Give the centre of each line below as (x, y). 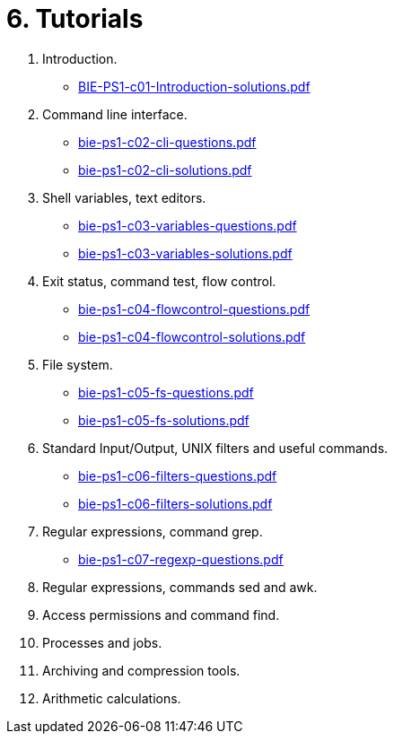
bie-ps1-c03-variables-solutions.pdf (185, 253)
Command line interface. (115, 114)
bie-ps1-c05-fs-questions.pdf (166, 392)
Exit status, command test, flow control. (159, 281)
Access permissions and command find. (161, 615)
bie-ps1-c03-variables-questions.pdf (188, 225)
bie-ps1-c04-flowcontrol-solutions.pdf (192, 336)
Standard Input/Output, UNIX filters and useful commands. (215, 448)
